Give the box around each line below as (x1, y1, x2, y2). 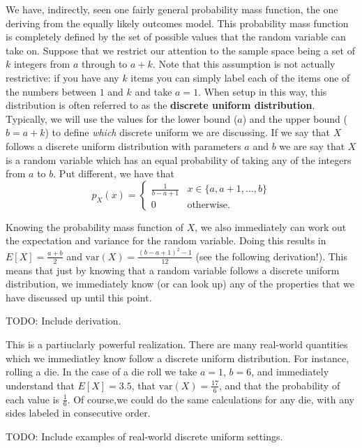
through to (81, 57, 128, 71)
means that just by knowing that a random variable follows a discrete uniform (6, 262, 340, 277)
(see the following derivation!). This (195, 248, 348, 263)
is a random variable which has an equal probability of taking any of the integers (6, 152, 352, 167)
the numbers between (6, 84, 96, 98)
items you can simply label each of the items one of (130, 70, 350, 84)
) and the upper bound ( (242, 111, 347, 126)
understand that (6, 378, 75, 392)
